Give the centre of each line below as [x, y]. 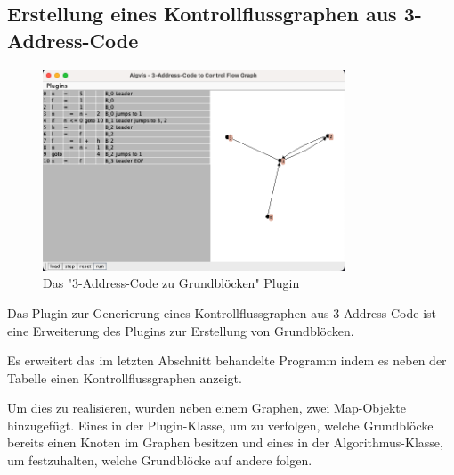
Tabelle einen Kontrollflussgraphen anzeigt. [125, 377]
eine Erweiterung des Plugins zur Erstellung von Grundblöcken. [181, 330]
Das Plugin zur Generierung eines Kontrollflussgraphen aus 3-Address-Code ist [222, 312]
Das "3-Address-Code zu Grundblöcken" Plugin [171, 283]
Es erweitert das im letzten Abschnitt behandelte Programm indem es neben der [227, 360]
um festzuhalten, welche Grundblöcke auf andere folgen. [160, 460]
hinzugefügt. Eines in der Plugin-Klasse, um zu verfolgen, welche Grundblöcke [220, 425]
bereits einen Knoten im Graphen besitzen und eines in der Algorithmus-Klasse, [225, 442]
